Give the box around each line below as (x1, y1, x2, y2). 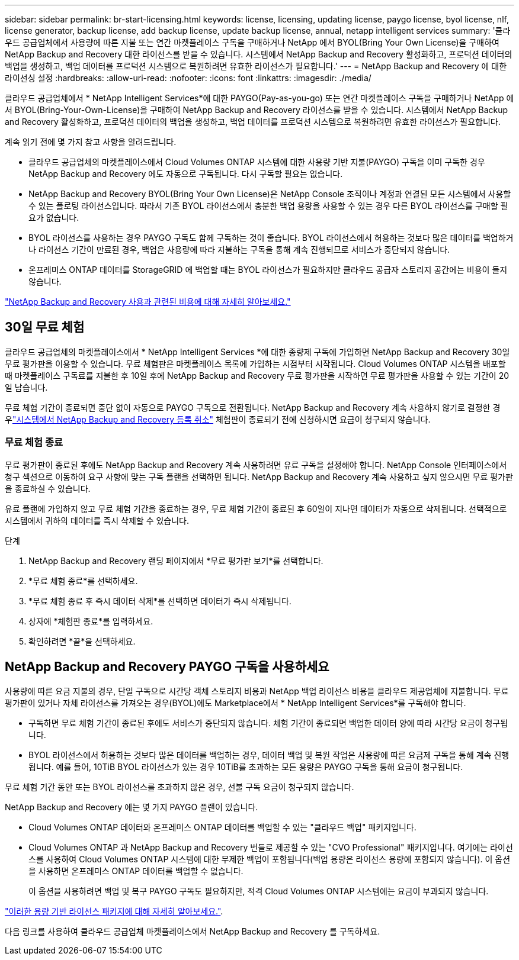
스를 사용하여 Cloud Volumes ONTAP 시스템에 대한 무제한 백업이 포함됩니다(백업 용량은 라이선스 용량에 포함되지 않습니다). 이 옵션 (28, 854, 511, 865)
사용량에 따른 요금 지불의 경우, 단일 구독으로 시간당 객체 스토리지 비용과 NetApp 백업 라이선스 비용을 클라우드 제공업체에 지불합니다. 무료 (5, 686, 509, 697)
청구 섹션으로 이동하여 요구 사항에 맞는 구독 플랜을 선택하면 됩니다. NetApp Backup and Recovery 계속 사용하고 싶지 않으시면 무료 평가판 (5, 471, 513, 482)
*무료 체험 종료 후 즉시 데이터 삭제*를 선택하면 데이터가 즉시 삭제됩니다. (28, 595, 291, 606)
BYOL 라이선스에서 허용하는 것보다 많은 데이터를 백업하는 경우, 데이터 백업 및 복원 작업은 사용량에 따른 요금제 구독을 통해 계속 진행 (28, 750, 510, 761)
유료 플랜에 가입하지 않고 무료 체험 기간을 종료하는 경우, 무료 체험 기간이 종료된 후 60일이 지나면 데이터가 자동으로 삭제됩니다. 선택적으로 (5, 503, 507, 514)
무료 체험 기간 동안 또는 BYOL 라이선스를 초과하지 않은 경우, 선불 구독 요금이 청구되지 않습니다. (5, 782, 354, 793)
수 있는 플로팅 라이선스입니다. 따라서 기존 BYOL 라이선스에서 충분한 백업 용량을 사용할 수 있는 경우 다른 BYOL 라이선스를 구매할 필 (28, 201, 508, 211)
